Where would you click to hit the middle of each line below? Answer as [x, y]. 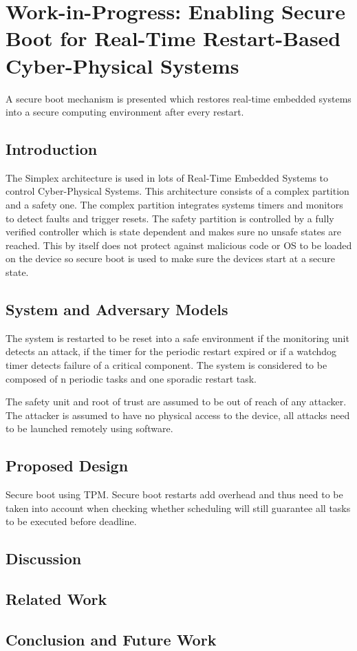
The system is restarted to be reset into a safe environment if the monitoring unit [177, 338]
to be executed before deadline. [71, 521]
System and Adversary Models [117, 309]
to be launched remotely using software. [89, 428]
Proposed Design [67, 466]
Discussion [44, 558]
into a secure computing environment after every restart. [125, 112]
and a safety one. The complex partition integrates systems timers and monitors [174, 205]
